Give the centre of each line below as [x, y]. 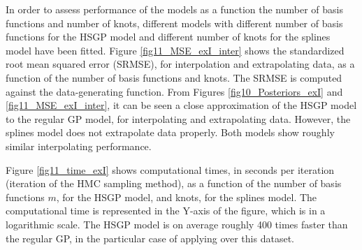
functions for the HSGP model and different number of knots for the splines [168, 37]
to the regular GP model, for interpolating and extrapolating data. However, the [178, 118]
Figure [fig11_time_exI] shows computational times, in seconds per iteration [170, 169]
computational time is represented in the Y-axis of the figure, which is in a [166, 211]
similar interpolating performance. [79, 146]
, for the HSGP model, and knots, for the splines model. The [187, 197]
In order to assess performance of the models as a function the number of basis [174, 9]
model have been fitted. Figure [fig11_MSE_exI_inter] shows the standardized [175, 50]
